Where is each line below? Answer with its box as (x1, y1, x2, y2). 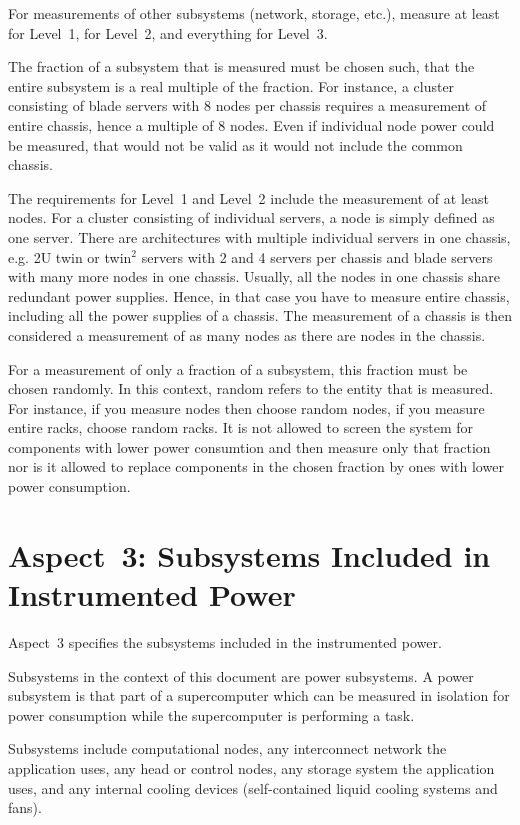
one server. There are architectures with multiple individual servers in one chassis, (8, 226, 511, 247)
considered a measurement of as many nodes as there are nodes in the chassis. (8, 324, 486, 345)
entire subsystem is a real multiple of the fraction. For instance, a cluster (8, 75, 455, 96)
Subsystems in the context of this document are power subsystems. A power (8, 665, 474, 686)
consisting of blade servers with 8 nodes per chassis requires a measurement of (8, 95, 487, 116)
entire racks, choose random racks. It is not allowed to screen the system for (8, 417, 474, 438)
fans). (8, 797, 42, 818)
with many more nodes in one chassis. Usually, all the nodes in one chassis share (8, 266, 500, 287)
